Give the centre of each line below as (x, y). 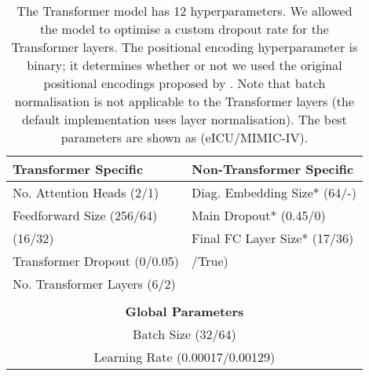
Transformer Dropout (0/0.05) (96, 261)
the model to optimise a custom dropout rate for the (184, 29)
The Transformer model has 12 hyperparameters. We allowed (184, 11)
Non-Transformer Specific (273, 169)
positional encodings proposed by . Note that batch (184, 83)
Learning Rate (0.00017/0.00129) (184, 357)
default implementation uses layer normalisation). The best (184, 119)
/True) (210, 261)
